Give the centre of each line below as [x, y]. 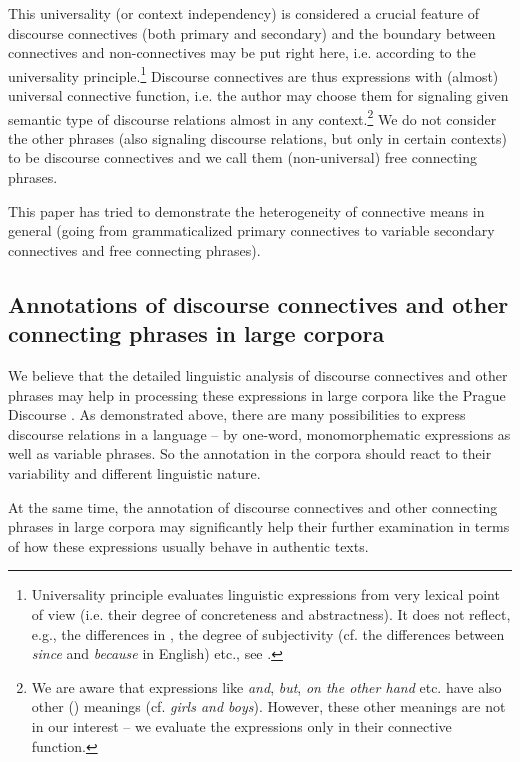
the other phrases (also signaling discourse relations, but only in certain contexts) [257, 137]
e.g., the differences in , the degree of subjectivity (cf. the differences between [268, 633]
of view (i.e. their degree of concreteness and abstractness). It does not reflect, [271, 613]
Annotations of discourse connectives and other [258, 303]
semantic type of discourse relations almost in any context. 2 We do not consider [252, 117]
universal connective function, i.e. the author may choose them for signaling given [258, 95]
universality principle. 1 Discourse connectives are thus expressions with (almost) [253, 74]
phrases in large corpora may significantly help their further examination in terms [259, 526]
